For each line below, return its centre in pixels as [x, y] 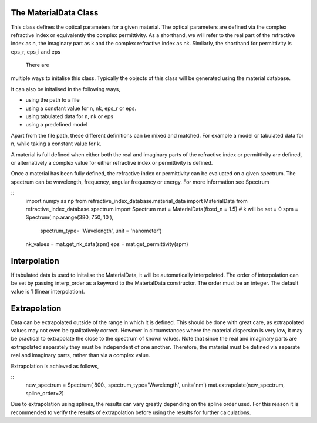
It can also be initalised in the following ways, [65, 89]
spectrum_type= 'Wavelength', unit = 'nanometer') [101, 231]
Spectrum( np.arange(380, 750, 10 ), [70, 217]
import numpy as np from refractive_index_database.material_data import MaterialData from [136, 201]
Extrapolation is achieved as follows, [55, 366]
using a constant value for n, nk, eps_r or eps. [81, 108]
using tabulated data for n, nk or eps [70, 116]
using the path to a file [53, 100]
